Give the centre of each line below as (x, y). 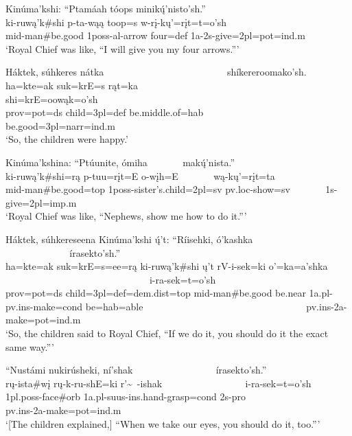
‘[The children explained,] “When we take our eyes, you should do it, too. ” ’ (163, 423)
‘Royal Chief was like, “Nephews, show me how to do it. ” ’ (126, 216)
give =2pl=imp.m (41, 202)
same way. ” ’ (30, 346)
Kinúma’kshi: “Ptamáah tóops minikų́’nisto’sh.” (106, 8)
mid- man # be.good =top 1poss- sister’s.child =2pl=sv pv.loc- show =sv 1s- (172, 189)
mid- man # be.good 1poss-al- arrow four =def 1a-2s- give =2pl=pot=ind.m (155, 35)
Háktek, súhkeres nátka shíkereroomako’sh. (156, 72)
